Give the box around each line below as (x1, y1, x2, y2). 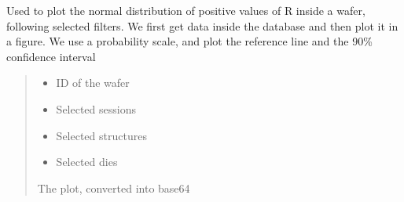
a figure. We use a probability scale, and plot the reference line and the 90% (6, 33, 373, 49)
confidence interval (6, 48, 96, 64)
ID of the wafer (56, 74, 130, 91)
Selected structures (56, 127, 147, 143)
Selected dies (56, 153, 118, 170)
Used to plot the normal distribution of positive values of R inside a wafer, (6, 2, 365, 18)
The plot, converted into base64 (37, 179, 190, 196)
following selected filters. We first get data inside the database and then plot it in (6, 17, 398, 34)
